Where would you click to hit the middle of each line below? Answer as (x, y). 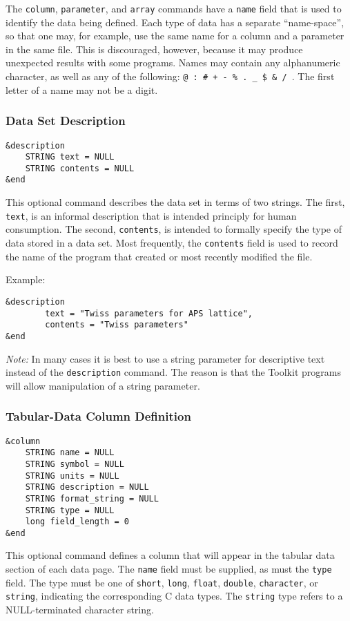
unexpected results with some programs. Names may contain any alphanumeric (173, 63)
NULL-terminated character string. (80, 610)
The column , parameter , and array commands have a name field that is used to (174, 8)
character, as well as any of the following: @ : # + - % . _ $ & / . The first (170, 76)
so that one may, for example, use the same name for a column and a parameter (175, 36)
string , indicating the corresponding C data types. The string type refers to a (174, 596)
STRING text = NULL (70, 157)
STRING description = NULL (87, 487)
